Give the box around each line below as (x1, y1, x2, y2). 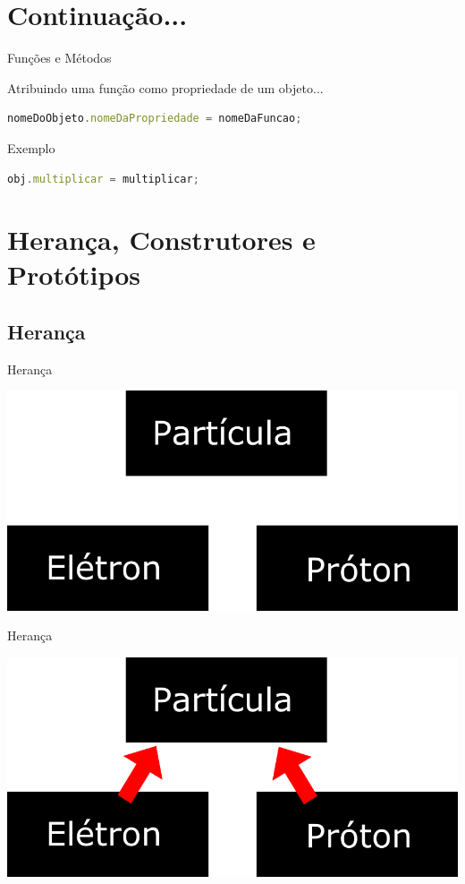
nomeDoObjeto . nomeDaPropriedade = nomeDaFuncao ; (7, 112, 302, 125)
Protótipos (7, 256, 141, 293)
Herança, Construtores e (7, 221, 316, 258)
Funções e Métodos (7, 48, 112, 67)
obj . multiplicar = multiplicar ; (7, 172, 199, 185)
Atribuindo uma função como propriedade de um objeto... (7, 78, 324, 97)
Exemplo (7, 138, 55, 157)
